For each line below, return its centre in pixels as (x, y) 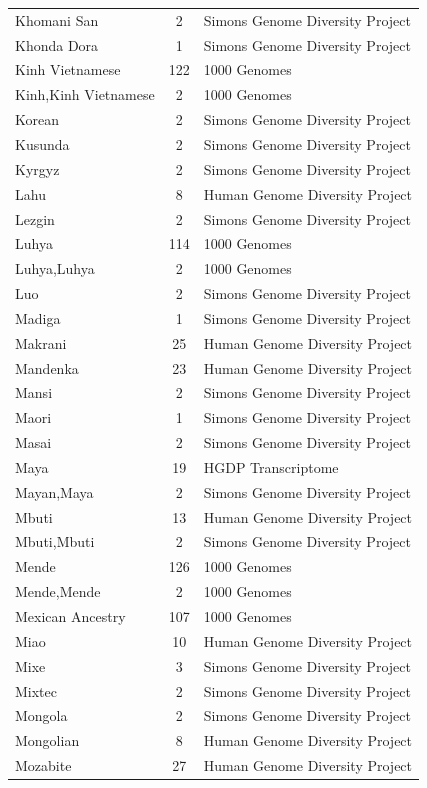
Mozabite (43, 765)
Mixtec (36, 690)
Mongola (41, 715)
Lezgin (35, 218)
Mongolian (47, 740)
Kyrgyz (37, 168)
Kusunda (42, 143)
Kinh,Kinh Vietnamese (85, 94)
